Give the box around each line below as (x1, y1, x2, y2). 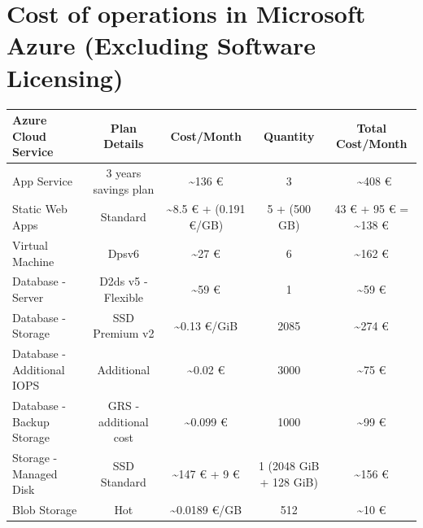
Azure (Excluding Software (7, 28, 316, 62)
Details (103, 135, 144, 152)
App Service (12, 172, 72, 189)
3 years (106, 164, 142, 181)
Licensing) (7, 60, 124, 94)
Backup (12, 412, 50, 430)
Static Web (12, 200, 68, 217)
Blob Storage (12, 501, 77, 518)
